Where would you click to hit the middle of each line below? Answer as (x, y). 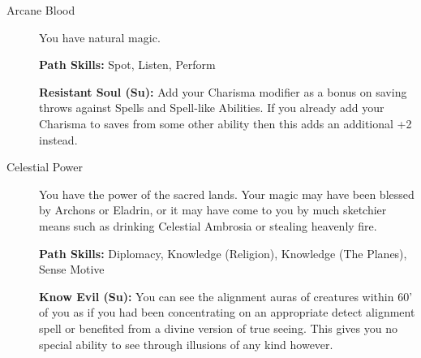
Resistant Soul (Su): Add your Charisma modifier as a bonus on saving (223, 91)
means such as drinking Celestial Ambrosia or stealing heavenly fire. (208, 225)
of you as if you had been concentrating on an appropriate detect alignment (227, 312)
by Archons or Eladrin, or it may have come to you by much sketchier (213, 210)
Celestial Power (45, 167)
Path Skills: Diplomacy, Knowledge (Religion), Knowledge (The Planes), (223, 253)
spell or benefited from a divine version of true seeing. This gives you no (218, 328)
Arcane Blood (41, 10)
